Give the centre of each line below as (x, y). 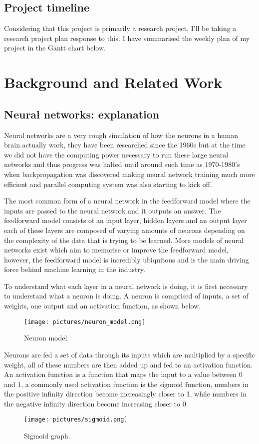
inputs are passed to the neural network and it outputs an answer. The (113, 210)
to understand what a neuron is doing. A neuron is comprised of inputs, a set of (126, 296)
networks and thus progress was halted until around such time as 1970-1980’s (122, 164)
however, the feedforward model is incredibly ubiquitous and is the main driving (127, 259)
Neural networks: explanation (82, 114)
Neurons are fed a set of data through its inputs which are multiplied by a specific (129, 354)
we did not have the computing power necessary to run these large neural (116, 154)
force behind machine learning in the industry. (75, 269)
